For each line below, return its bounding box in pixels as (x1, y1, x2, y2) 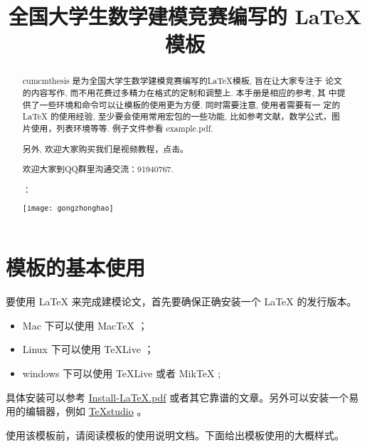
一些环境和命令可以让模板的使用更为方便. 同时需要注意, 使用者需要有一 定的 (39, 98, 341, 110)
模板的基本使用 (6, 253, 146, 282)
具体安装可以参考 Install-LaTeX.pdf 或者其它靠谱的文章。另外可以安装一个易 (6, 389, 359, 404)
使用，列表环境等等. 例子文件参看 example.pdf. (31, 122, 213, 134)
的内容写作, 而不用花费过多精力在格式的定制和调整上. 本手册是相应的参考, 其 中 (22, 87, 337, 99)
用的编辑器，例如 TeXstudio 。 (6, 404, 147, 419)
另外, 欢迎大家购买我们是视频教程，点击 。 (22, 142, 189, 154)
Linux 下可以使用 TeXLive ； (22, 342, 154, 357)
